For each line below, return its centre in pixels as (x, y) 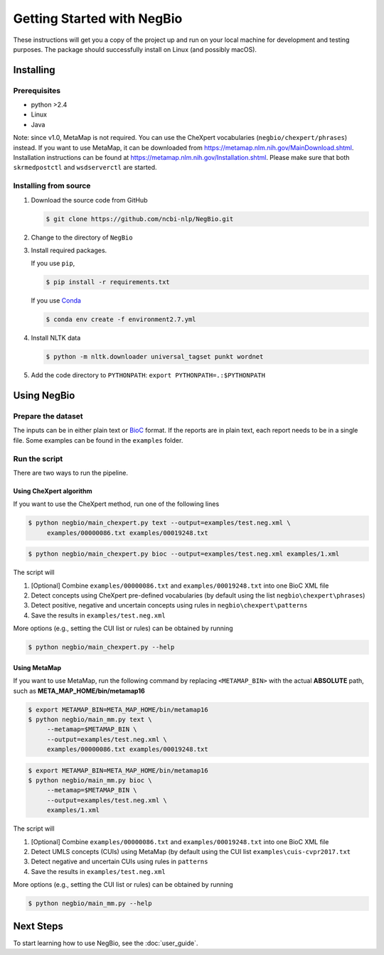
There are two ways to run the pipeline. (70, 473)
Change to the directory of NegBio (82, 237)
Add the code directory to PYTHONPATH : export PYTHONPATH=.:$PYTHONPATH (148, 375)
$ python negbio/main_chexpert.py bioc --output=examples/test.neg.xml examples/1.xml (184, 554)
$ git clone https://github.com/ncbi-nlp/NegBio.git (140, 219)
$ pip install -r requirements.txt (108, 282)
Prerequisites (37, 90)
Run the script (38, 458)
